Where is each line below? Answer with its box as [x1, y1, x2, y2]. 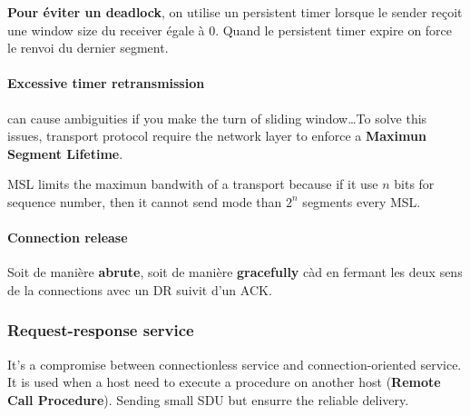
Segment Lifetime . [7, 144, 123, 163]
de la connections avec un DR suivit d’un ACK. [7, 280, 272, 299]
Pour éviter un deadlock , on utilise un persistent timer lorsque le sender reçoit [7, 3, 463, 21]
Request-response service [7, 319, 194, 342]
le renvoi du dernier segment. [7, 38, 169, 57]
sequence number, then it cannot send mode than [7, 192, 282, 211]
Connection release [7, 228, 128, 247]
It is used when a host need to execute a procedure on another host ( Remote [7, 372, 441, 391]
